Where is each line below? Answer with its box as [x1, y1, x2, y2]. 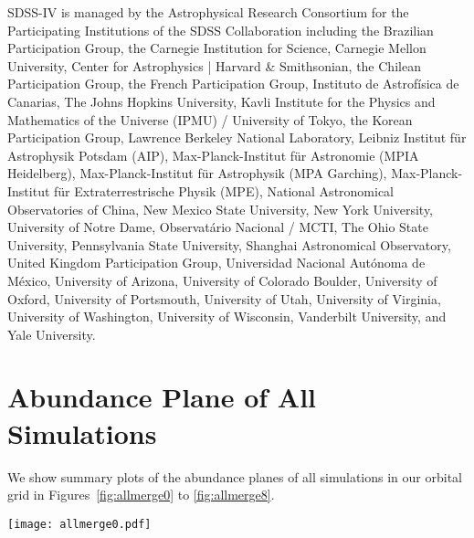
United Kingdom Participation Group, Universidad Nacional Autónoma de [7, 253, 426, 272]
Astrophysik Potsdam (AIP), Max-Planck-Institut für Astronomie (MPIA [7, 145, 419, 164]
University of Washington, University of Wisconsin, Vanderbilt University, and [7, 307, 447, 326]
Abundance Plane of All [7, 378, 317, 416]
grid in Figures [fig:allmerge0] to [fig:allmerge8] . [7, 485, 275, 504]
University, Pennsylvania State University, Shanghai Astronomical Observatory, [7, 235, 451, 254]
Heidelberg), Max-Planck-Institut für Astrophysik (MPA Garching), [7, 164, 387, 183]
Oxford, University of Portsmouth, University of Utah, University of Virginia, [7, 289, 441, 308]
